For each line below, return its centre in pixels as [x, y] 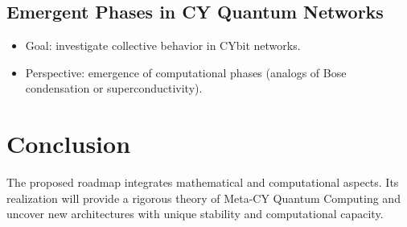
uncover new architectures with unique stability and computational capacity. [195, 214]
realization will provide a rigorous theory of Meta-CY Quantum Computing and [203, 198]
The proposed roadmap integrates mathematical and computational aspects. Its [203, 182]
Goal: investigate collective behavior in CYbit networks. [163, 45]
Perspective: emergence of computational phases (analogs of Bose [186, 72]
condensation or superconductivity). [114, 88]
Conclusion [69, 144]
